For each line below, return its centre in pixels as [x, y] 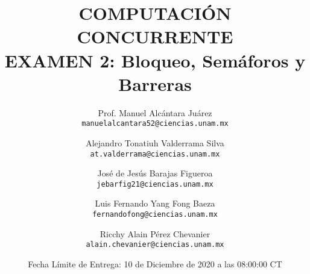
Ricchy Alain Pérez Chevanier [155, 233]
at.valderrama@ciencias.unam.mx [155, 154]
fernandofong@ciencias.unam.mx [155, 215]
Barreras [155, 83]
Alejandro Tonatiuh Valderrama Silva [155, 142]
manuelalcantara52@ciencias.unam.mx [155, 124]
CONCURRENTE [155, 36]
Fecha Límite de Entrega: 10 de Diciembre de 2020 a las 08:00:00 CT [155, 263]
